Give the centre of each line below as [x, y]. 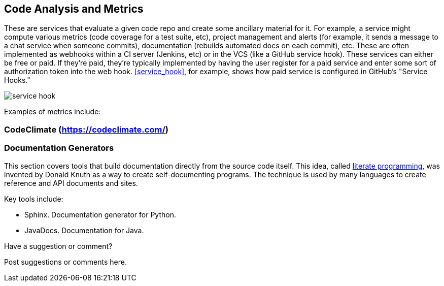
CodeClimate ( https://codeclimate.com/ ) [86, 129]
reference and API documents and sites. [71, 183]
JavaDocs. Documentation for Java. [84, 230]
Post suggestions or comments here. [65, 262]
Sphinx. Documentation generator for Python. [100, 214]
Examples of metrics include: [53, 112]
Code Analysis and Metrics [74, 9]
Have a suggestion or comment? [58, 246]
